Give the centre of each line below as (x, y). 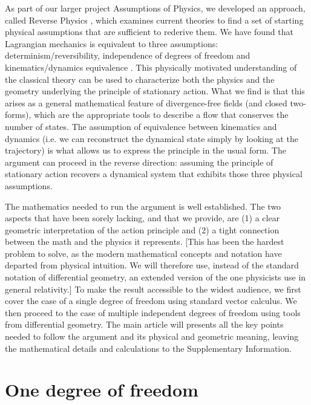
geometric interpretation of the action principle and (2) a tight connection (142, 229)
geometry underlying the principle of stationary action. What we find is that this (155, 91)
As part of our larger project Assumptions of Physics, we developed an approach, (155, 8)
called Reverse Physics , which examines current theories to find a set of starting (154, 20)
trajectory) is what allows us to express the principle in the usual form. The (146, 150)
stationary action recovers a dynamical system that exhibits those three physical (154, 174)
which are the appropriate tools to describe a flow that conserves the (161, 115)
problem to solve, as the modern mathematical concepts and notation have (143, 253)
